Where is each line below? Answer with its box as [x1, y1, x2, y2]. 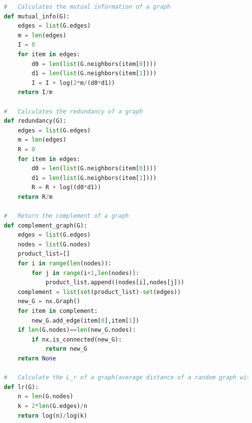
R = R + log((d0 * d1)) [31, 184, 101, 191]
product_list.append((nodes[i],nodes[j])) [45, 279, 185, 286]
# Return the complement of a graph [4, 212, 129, 220]
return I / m [17, 89, 53, 96]
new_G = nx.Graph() [17, 298, 80, 305]
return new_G [45, 345, 87, 353]
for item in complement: [17, 308, 98, 314]
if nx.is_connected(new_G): [31, 336, 122, 343]
